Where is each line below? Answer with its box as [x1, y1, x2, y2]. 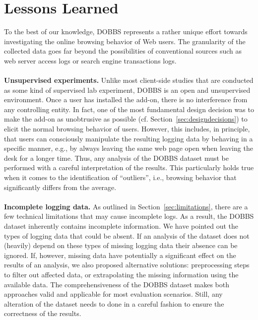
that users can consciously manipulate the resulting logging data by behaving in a [4, 133, 253, 143]
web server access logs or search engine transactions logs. [4, 55, 177, 65]
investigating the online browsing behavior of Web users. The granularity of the [4, 36, 246, 46]
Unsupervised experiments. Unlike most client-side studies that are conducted [4, 75, 254, 85]
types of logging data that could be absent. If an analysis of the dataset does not [4, 230, 250, 241]
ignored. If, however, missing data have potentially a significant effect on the [4, 250, 236, 260]
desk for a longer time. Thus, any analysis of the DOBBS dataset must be [4, 152, 229, 163]
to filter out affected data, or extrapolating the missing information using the [4, 269, 239, 279]
